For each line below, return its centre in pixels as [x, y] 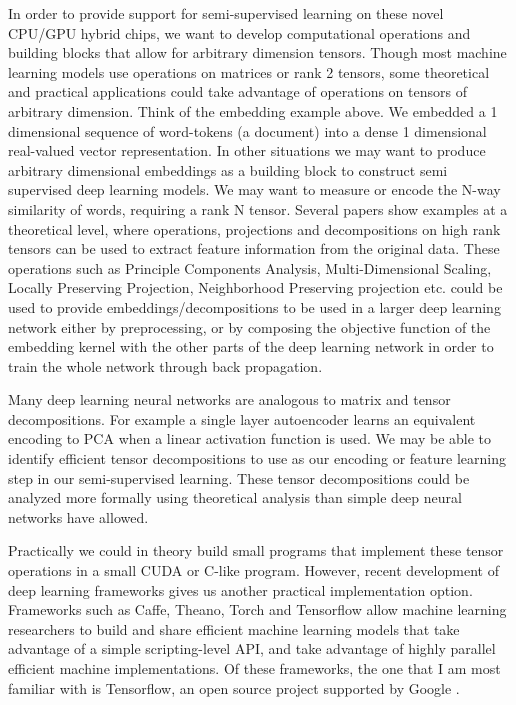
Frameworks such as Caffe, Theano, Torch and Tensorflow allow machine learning [257, 609]
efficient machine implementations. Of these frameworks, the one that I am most [254, 668]
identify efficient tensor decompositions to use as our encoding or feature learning [257, 458]
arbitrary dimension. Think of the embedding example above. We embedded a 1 [253, 110]
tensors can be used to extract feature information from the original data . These [254, 248]
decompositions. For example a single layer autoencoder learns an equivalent [242, 418]
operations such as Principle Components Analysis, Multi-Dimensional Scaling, [250, 267]
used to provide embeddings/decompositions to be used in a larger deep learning [254, 306]
